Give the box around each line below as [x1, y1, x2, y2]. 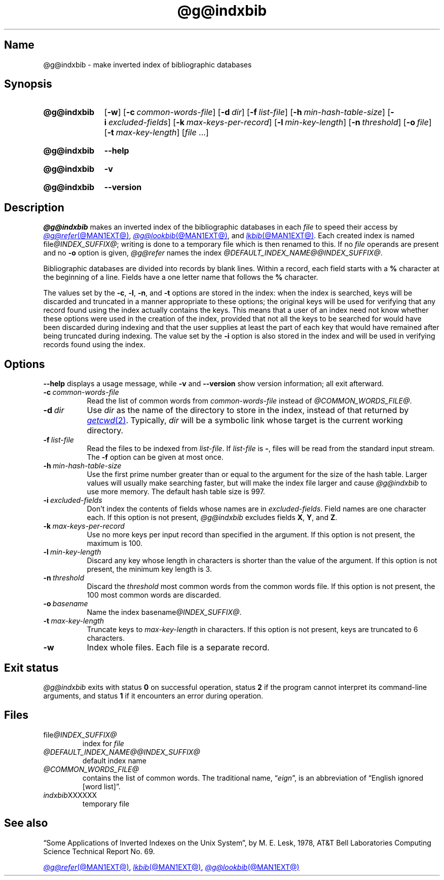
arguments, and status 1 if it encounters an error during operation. [43, 691, 264, 700]
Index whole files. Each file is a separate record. [87, 642, 270, 653]
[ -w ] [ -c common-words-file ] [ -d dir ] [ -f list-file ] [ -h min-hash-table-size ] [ [104, 107, 391, 118]
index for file [82, 739, 124, 748]
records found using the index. [43, 340, 145, 349]
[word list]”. [82, 782, 121, 791]
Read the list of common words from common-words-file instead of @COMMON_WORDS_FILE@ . [87, 396, 412, 406]
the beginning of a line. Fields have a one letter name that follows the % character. [43, 273, 318, 282]
